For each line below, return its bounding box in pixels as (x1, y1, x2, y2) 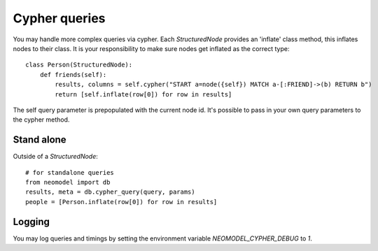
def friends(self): (39, 71, 107, 78)
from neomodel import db (25, 178, 111, 186)
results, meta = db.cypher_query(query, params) (25, 188, 195, 196)
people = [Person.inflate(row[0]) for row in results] (25, 198, 218, 206)
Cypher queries (13, 10, 106, 26)
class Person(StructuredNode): (25, 61, 133, 69)
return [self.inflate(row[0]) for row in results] (55, 90, 232, 98)
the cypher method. (13, 115, 70, 124)
